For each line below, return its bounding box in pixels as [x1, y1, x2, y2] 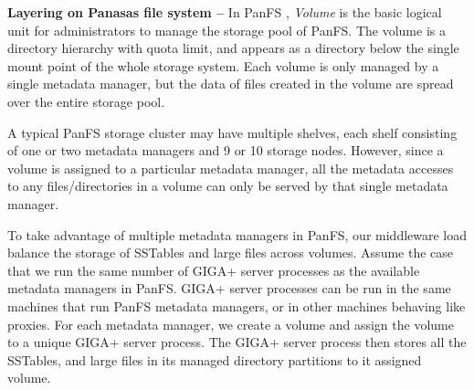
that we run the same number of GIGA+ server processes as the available [7, 260, 420, 279]
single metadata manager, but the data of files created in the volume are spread [7, 74, 454, 93]
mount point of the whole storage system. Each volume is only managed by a [7, 56, 439, 75]
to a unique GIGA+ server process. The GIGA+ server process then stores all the [7, 332, 467, 352]
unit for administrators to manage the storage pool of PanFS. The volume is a [7, 20, 446, 39]
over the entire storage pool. [7, 91, 165, 111]
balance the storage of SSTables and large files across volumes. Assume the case [7, 243, 454, 262]
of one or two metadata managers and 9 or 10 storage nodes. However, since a [7, 141, 444, 160]
